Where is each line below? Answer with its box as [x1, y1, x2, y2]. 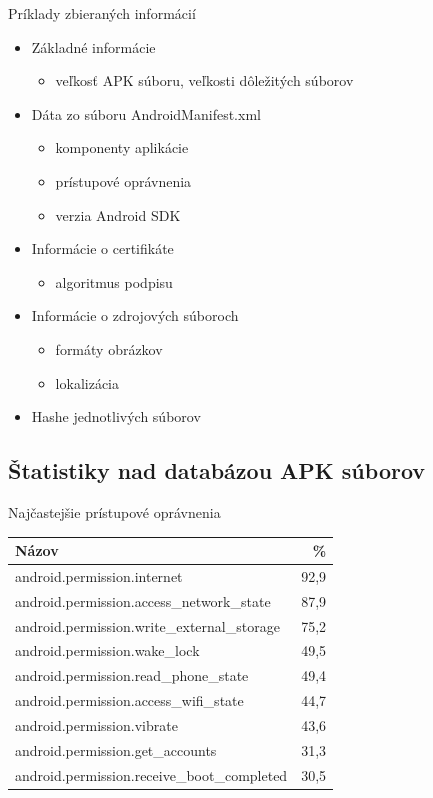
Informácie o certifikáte [31, 238, 174, 259]
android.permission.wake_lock [15, 640, 200, 661]
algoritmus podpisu [55, 271, 173, 292]
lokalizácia [55, 372, 119, 393]
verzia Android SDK [55, 204, 181, 225]
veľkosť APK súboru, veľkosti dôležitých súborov [55, 70, 354, 91]
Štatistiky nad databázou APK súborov [8, 455, 426, 486]
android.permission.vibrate [15, 714, 178, 735]
